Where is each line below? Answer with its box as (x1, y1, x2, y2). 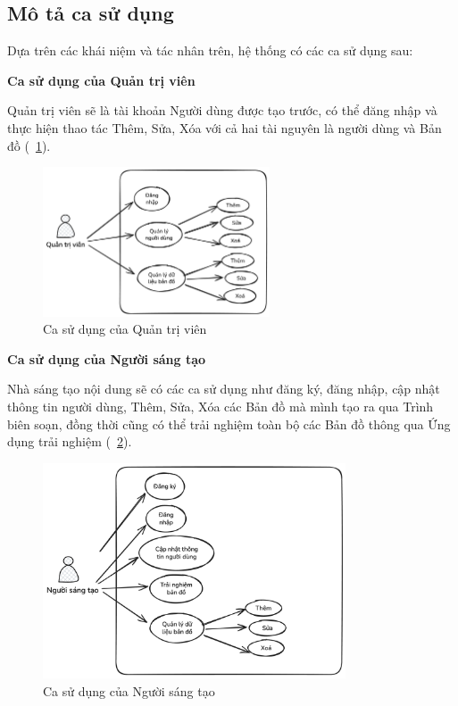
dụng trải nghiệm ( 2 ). (7, 432, 132, 451)
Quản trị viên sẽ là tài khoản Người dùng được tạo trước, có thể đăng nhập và (7, 101, 437, 120)
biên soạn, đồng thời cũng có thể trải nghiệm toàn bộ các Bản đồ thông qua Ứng (7, 414, 451, 433)
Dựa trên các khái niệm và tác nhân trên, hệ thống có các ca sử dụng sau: (7, 41, 413, 60)
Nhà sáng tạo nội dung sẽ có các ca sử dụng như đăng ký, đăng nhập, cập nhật (7, 379, 440, 398)
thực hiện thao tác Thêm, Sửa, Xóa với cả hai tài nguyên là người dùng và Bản (7, 118, 442, 137)
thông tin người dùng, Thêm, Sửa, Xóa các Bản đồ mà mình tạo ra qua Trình (7, 396, 434, 415)
